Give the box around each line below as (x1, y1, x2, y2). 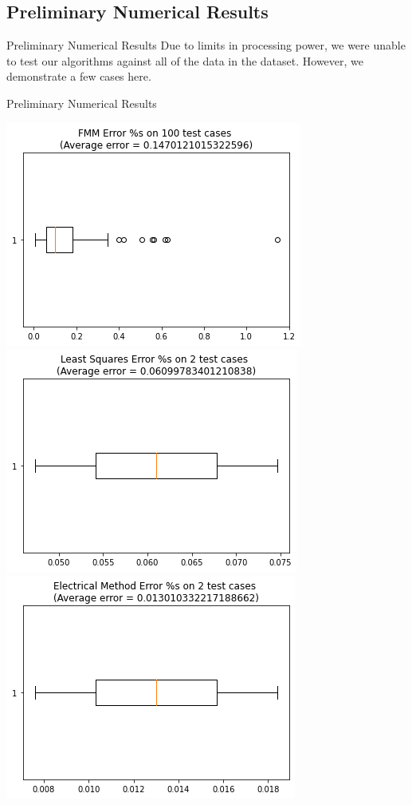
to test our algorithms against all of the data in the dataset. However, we (6, 52, 363, 69)
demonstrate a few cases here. (6, 68, 151, 85)
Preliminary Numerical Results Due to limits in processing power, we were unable (6, 37, 406, 54)
